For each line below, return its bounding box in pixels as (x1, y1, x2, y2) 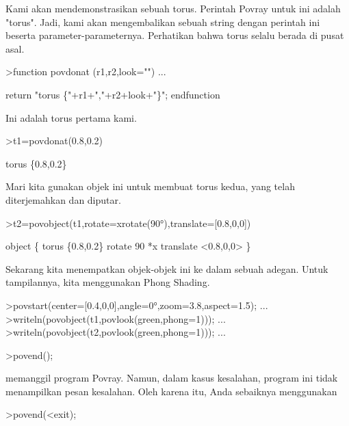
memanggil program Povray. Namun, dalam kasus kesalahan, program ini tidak (5, 371, 338, 385)
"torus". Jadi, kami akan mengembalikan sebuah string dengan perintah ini (5, 14, 320, 29)
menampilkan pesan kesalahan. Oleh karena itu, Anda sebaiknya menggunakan (5, 384, 337, 398)
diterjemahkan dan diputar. (5, 192, 121, 207)
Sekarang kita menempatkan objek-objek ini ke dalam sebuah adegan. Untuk (5, 261, 328, 276)
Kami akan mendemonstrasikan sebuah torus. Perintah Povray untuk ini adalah (5, 1, 341, 15)
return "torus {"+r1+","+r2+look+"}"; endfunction (5, 87, 220, 101)
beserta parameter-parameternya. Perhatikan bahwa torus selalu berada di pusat (5, 28, 344, 42)
